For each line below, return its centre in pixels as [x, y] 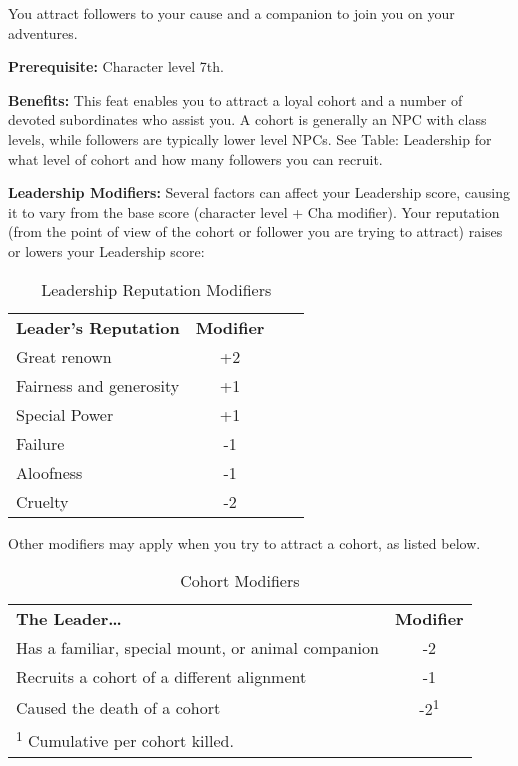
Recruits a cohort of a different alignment [161, 677]
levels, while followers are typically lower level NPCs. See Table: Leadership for [250, 138]
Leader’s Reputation [98, 327]
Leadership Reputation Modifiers [156, 289]
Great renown [64, 356]
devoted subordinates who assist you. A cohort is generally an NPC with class [247, 119]
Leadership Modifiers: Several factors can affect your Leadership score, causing [259, 192]
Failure [40, 443]
